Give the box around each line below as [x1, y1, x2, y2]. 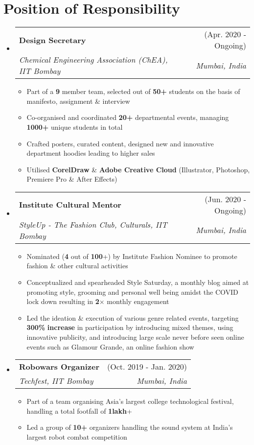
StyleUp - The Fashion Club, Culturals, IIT [19, 218, 167, 230]
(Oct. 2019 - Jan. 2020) [107, 361, 187, 373]
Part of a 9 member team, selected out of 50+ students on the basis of [26, 86, 240, 96]
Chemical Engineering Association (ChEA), [19, 54, 168, 66]
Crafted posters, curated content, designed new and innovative [26, 138, 214, 148]
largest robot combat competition [26, 432, 127, 442]
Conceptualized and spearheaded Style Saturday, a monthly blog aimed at [26, 277, 249, 287]
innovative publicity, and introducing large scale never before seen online [26, 332, 244, 342]
